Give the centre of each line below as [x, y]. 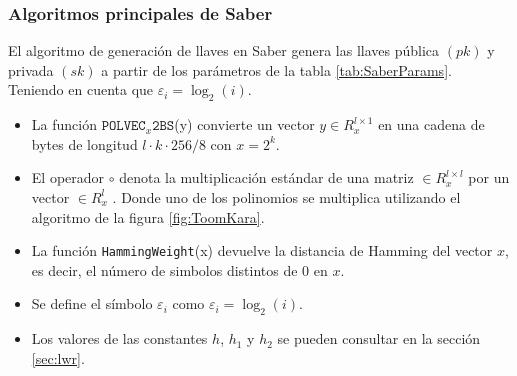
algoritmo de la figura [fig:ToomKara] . [148, 216]
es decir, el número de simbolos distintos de [164, 269]
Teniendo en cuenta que [81, 89]
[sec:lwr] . [58, 357]
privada [31, 69]
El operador [68, 177]
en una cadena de [431, 124]
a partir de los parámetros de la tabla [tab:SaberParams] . [276, 69]
